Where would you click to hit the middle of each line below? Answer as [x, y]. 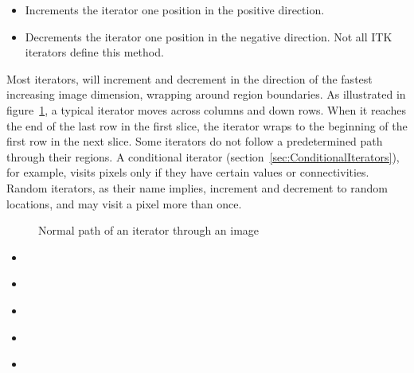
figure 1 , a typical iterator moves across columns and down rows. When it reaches [206, 109]
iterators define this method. [94, 52]
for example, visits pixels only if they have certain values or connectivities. [188, 172]
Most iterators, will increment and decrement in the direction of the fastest [189, 78]
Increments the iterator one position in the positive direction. [175, 10]
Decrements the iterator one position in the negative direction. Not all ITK [209, 36]
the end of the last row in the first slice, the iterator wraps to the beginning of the [207, 125]
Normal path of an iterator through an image [149, 230]
